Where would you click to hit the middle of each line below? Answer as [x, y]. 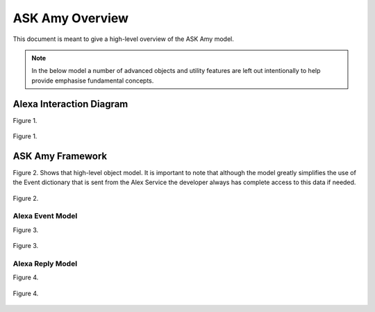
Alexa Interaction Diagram [70, 104]
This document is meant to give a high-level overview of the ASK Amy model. [123, 39]
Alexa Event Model [45, 216]
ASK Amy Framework [60, 156]
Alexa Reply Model [45, 264]
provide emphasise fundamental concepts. [93, 81]
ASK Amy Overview [70, 18]
